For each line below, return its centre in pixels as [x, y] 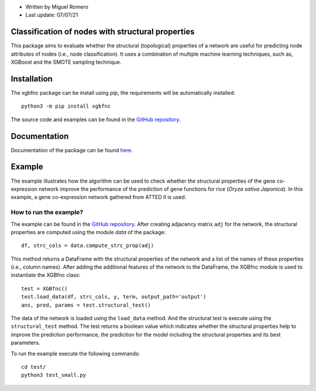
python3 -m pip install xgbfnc [66, 106]
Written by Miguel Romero [57, 7]
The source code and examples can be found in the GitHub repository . [96, 119]
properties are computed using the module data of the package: [88, 232]
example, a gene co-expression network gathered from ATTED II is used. [99, 197]
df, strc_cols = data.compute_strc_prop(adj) [88, 246]
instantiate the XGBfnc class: [46, 275]
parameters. [25, 343]
